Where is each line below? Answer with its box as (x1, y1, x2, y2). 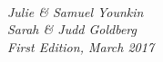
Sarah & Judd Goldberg (7, 20, 138, 39)
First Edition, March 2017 (7, 37, 155, 56)
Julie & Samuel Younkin (7, 2, 144, 21)
